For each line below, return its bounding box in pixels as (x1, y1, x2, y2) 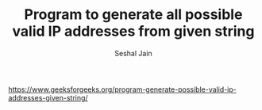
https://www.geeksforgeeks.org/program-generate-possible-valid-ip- (8, 85, 237, 94)
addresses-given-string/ (8, 93, 89, 102)
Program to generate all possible (24, 6, 243, 24)
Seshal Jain (114, 48, 152, 58)
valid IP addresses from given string (12, 22, 255, 40)
